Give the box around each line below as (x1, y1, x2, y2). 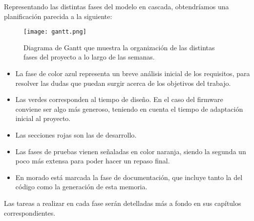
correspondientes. (4, 207, 56, 218)
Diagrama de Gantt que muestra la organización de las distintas (23, 42, 215, 52)
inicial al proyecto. (15, 113, 71, 123)
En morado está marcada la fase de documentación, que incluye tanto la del (15, 172, 243, 182)
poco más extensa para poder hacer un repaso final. (15, 156, 170, 166)
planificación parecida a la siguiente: (4, 11, 112, 21)
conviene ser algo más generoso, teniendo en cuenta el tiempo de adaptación (15, 103, 243, 114)
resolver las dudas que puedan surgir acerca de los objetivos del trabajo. (15, 78, 231, 88)
